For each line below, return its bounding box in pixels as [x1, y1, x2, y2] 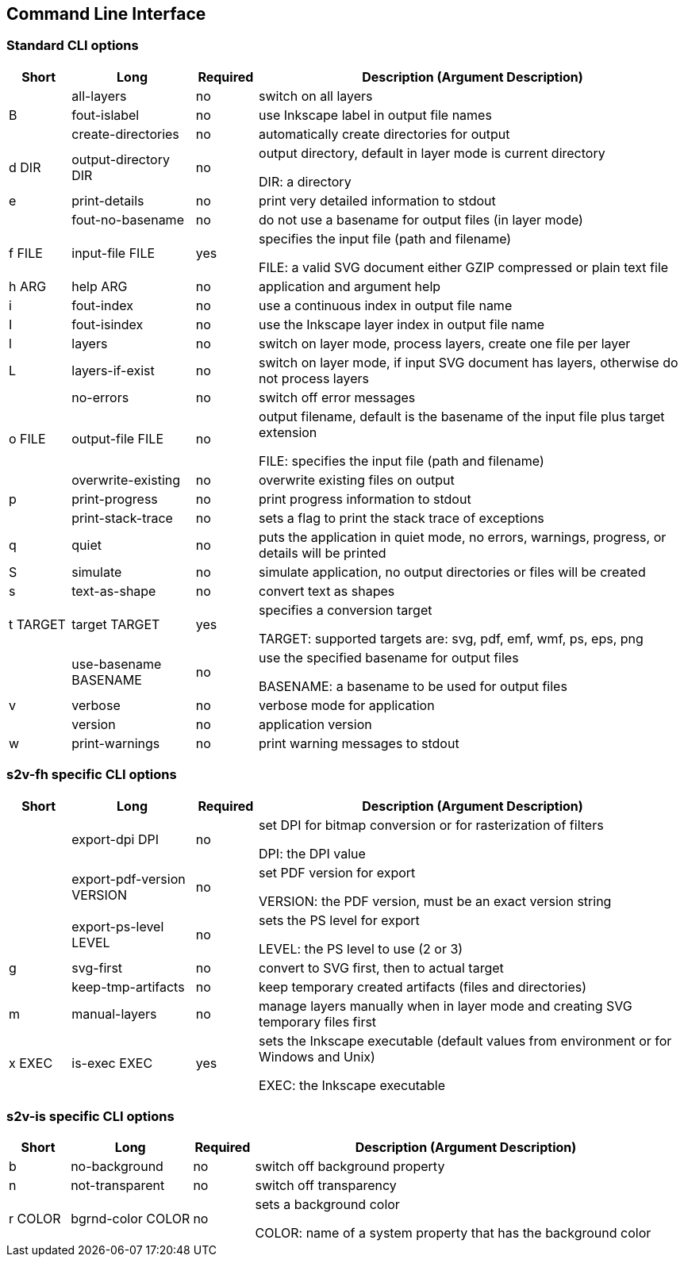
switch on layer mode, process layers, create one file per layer [259, 335, 631, 351]
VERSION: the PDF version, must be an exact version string [259, 893, 612, 909]
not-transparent [71, 1177, 165, 1194]
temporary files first [259, 1013, 377, 1030]
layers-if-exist [71, 362, 155, 378]
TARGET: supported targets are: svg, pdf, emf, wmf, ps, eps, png [259, 630, 644, 647]
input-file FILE [71, 244, 156, 261]
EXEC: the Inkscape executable [259, 1077, 445, 1093]
